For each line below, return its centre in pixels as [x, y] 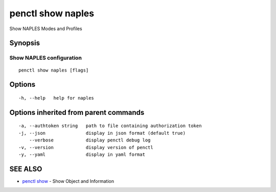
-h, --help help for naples [56, 98]
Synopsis [25, 43]
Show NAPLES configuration [45, 58]
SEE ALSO [26, 169]
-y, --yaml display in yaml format [82, 154]
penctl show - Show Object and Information [68, 181]
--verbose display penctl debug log [90, 140]
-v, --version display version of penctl [86, 147]
